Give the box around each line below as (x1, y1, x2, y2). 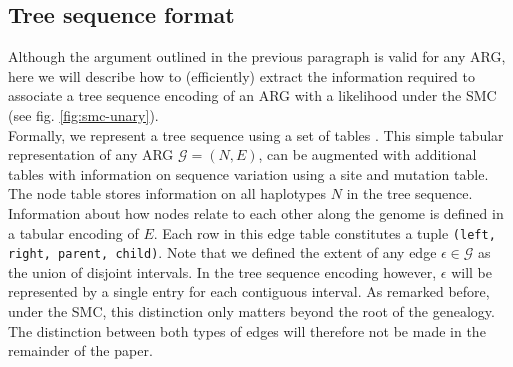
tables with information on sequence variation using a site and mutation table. (8, 163, 489, 184)
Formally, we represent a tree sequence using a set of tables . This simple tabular (8, 124, 504, 145)
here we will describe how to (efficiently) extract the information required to (8, 65, 475, 86)
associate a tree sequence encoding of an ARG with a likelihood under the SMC (8, 85, 497, 106)
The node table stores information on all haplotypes (8, 183, 327, 204)
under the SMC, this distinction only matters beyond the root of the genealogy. (8, 301, 495, 322)
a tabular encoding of (8, 222, 139, 243)
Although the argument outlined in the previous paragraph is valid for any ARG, (8, 46, 506, 67)
